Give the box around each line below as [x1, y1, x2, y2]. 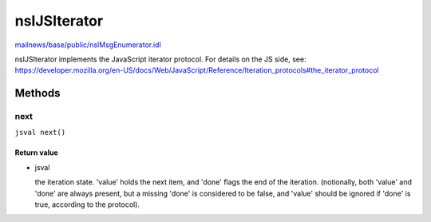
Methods [14, 86, 61, 100]
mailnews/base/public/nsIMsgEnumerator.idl [14, 40, 161, 50]
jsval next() [14, 128, 66, 137]
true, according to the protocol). [34, 200, 140, 209]
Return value [14, 148, 59, 157]
